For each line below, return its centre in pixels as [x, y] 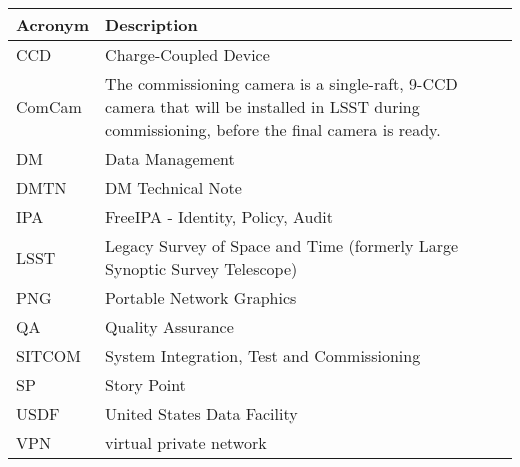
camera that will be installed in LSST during [262, 106]
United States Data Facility [201, 413]
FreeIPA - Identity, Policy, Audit [219, 216]
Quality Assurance [169, 326]
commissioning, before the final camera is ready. [273, 129]
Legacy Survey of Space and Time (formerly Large [282, 245]
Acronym [53, 24]
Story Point [145, 384]
